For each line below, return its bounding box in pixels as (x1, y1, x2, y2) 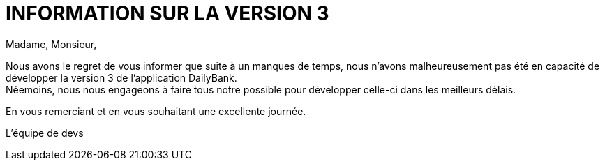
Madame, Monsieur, (6, 38, 97, 50)
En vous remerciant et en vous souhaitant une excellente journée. (6, 105, 306, 117)
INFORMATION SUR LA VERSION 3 (6, 1, 329, 25)
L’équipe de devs (6, 126, 84, 139)
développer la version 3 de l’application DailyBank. (6, 71, 237, 84)
